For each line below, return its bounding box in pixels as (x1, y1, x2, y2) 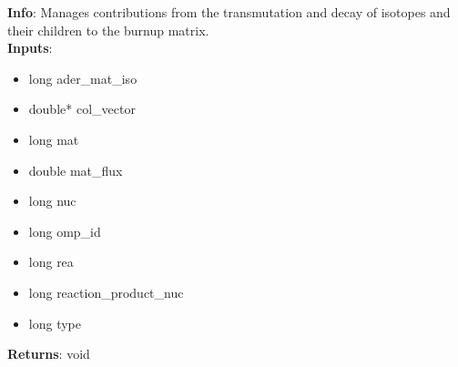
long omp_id (28, 221, 101, 240)
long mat (28, 129, 79, 148)
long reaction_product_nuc (28, 282, 184, 301)
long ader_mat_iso (28, 68, 137, 87)
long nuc (28, 191, 76, 210)
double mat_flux (28, 160, 123, 179)
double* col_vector (28, 99, 136, 118)
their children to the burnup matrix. (7, 20, 209, 39)
